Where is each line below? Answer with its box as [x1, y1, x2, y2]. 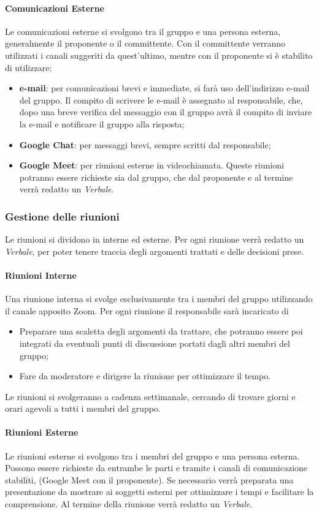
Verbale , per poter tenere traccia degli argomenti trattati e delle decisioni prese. [5, 244, 304, 257]
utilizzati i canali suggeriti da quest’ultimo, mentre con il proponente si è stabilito [5, 48, 313, 61]
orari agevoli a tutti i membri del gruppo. [5, 402, 161, 415]
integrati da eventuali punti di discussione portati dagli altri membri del [19, 336, 290, 349]
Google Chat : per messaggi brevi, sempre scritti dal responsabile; [19, 138, 271, 151]
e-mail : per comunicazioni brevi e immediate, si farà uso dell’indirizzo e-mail [19, 81, 310, 94]
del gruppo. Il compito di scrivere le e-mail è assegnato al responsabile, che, [19, 93, 303, 106]
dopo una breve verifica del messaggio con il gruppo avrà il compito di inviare [19, 105, 312, 118]
